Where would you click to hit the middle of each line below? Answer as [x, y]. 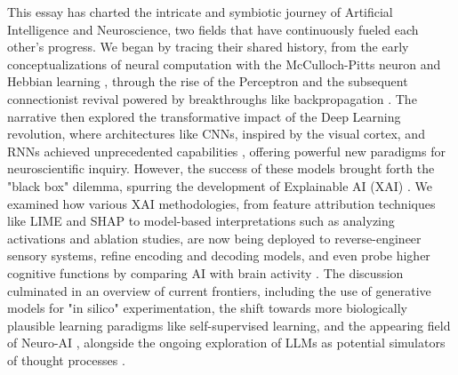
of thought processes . [66, 359]
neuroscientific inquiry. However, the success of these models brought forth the [221, 168]
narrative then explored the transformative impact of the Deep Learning [204, 116]
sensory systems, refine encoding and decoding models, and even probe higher [219, 255]
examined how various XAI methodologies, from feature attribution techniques [221, 203]
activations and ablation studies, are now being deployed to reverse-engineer [214, 238]
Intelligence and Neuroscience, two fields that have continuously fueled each [213, 29]
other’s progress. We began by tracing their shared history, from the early [208, 47]
